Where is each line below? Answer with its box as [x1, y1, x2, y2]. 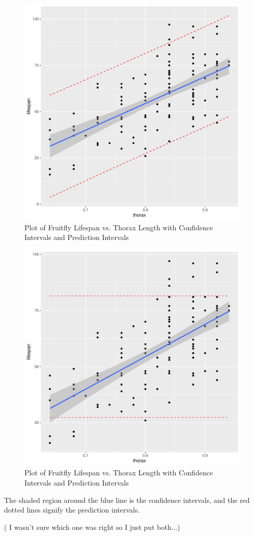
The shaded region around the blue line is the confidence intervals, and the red [4, 494, 250, 505]
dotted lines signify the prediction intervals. [4, 504, 140, 515]
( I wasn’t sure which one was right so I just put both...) [4, 521, 180, 532]
